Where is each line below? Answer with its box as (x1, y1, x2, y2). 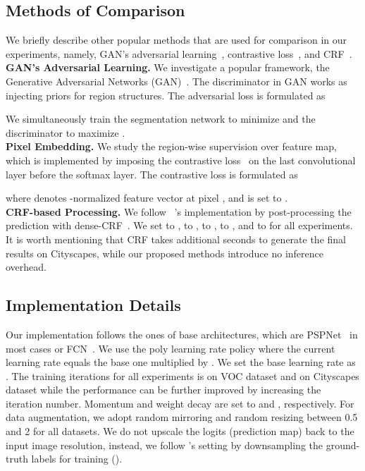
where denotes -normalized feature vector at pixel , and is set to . (6, 190, 288, 205)
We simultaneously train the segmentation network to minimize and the (6, 111, 316, 126)
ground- (326, 437, 360, 452)
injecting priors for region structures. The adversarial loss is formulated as (6, 87, 326, 102)
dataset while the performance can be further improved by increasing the (6, 382, 321, 397)
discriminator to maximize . (6, 125, 125, 140)
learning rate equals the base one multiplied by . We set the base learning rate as (6, 355, 356, 369)
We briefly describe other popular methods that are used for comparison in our (6, 32, 347, 47)
